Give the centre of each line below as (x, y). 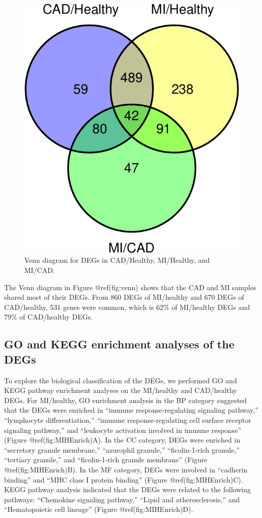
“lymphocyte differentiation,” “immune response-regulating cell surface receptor (128, 420)
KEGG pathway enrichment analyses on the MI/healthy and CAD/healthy (121, 390)
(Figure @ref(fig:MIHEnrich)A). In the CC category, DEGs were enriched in (122, 440)
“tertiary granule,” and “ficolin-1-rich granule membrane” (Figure (106, 460)
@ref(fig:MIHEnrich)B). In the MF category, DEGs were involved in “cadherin (126, 469)
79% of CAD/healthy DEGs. (48, 317)
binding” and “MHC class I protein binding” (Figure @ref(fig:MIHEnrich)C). (124, 479)
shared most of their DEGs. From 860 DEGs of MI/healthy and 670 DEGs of (124, 297)
